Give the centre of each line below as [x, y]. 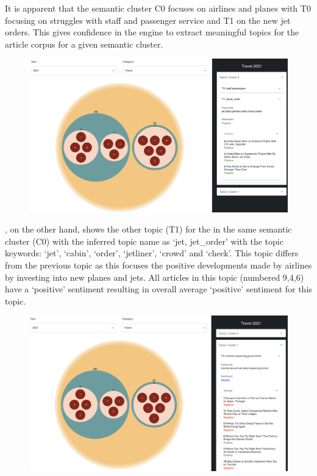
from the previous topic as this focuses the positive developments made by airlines [158, 265]
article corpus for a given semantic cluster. [84, 44]
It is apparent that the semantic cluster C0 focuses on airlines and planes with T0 [158, 8]
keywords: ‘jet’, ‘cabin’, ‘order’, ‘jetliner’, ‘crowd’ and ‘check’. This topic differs [152, 253]
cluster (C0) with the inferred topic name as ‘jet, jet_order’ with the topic [144, 241]
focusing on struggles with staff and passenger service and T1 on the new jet [148, 20]
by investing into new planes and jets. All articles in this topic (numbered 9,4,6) [155, 277]
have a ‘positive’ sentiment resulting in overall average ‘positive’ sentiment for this [158, 289]
